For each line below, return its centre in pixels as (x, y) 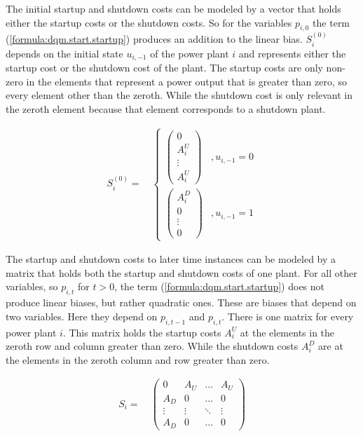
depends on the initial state (64, 53)
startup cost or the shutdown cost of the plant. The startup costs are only (164, 68)
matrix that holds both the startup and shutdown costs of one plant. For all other (181, 272)
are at (331, 346)
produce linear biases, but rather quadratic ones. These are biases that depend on (181, 302)
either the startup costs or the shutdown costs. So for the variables (149, 22)
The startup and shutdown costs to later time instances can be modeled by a (171, 259)
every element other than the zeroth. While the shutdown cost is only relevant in (179, 95)
